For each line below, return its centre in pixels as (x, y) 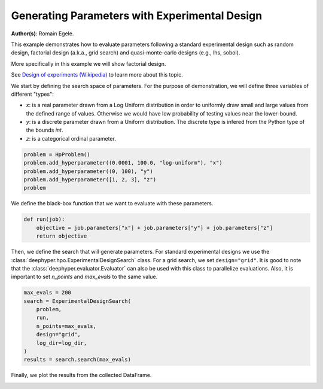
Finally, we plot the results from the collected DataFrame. (81, 375)
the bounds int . (45, 130)
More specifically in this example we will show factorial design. (89, 63)
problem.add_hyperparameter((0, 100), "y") (89, 171)
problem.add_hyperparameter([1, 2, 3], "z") (90, 180)
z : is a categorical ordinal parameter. (71, 138)
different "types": (32, 94)
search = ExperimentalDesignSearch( (77, 301)
